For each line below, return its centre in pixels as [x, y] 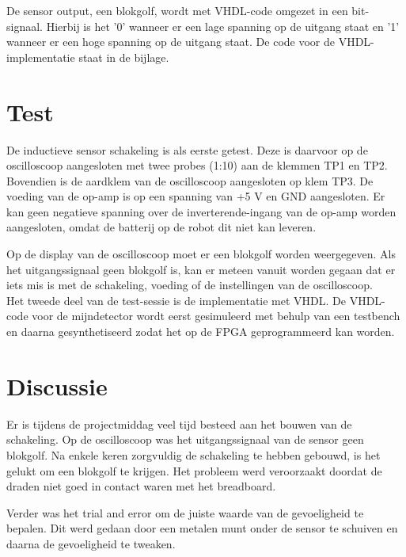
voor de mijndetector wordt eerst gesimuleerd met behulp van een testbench [216, 316]
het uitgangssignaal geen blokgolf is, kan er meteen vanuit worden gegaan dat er [201, 269]
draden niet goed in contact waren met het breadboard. [141, 486]
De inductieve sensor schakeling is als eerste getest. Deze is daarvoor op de [187, 149]
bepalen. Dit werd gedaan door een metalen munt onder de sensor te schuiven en [202, 528]
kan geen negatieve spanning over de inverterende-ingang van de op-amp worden [201, 211]
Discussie [57, 385]
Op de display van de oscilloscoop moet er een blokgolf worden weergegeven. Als [201, 254]
